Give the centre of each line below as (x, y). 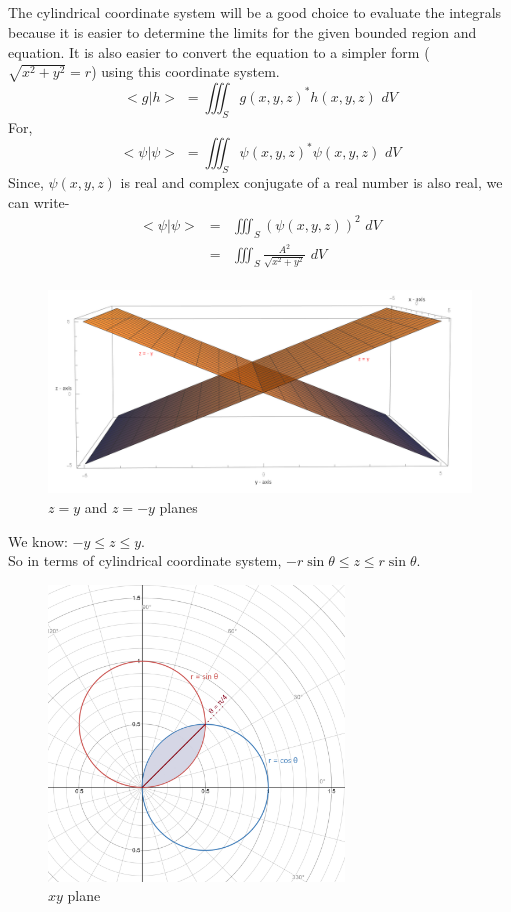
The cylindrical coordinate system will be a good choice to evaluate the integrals (255, 12)
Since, (26, 182)
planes (178, 506)
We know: (38, 540)
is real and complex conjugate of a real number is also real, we (311, 182)
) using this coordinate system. (185, 71)
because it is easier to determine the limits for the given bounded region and (242, 31)
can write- (39, 201)
